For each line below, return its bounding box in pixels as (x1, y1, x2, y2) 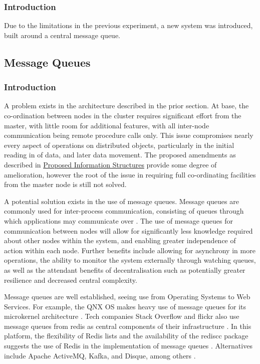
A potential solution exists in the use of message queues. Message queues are (4, 196, 239, 206)
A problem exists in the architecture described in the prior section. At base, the (4, 100, 249, 111)
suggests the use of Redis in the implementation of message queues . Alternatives (4, 340, 252, 351)
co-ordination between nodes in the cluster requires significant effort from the (4, 110, 241, 120)
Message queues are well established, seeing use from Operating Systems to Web (4, 291, 250, 302)
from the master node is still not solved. (4, 179, 127, 190)
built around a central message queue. (4, 30, 121, 40)
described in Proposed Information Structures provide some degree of (4, 159, 217, 169)
